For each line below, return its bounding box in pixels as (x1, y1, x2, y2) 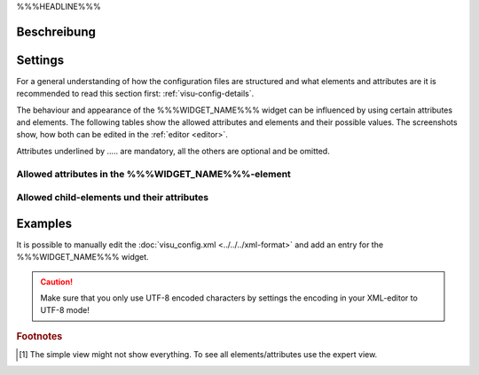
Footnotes (16, 330, 63, 342)
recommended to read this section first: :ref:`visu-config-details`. (16, 89, 255, 99)
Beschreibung (16, 24, 97, 39)
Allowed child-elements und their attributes (16, 191, 209, 204)
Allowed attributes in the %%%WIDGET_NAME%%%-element (16, 168, 292, 180)
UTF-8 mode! (40, 305, 90, 316)
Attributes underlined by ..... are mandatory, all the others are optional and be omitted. (16, 145, 330, 156)
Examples (16, 215, 73, 230)
